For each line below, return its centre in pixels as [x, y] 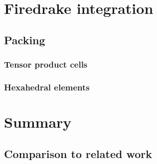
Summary [38, 122]
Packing [25, 40]
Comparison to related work [78, 153]
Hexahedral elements [47, 87]
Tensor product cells [46, 64]
